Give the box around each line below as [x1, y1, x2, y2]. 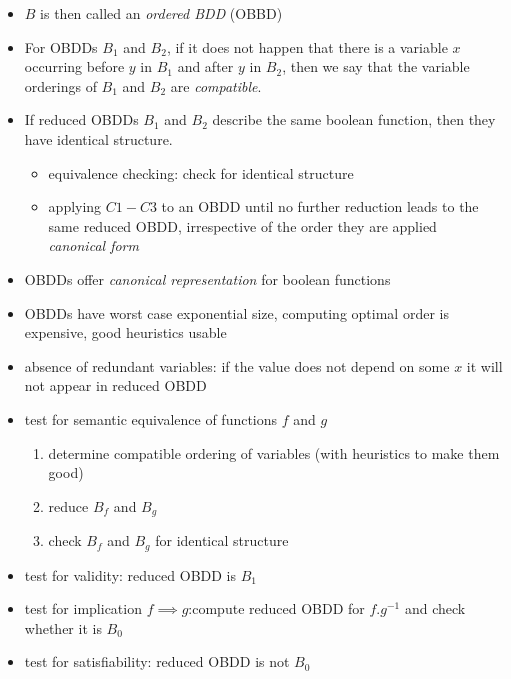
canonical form [48, 235, 139, 256]
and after [177, 56, 234, 77]
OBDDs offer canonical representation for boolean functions [24, 268, 391, 289]
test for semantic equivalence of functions [24, 408, 278, 429]
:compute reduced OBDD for [188, 598, 365, 619]
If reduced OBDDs [24, 109, 139, 130]
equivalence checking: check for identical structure [48, 162, 354, 183]
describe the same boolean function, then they [212, 109, 496, 130]
